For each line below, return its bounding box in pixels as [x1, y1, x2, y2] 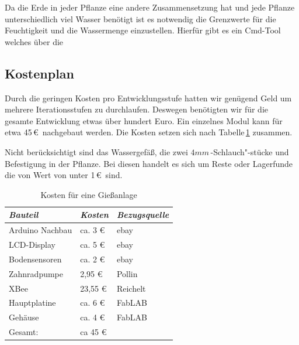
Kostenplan [5, 64, 75, 82]
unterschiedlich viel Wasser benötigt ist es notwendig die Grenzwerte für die [5, 12, 276, 25]
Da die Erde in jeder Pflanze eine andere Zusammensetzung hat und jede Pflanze [5, 1, 295, 13]
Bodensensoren [9, 252, 62, 265]
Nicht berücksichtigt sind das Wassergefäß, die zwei [5, 145, 188, 158]
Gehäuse [9, 311, 39, 323]
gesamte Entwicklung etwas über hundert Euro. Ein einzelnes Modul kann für [5, 114, 283, 127]
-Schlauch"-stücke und [210, 145, 289, 158]
